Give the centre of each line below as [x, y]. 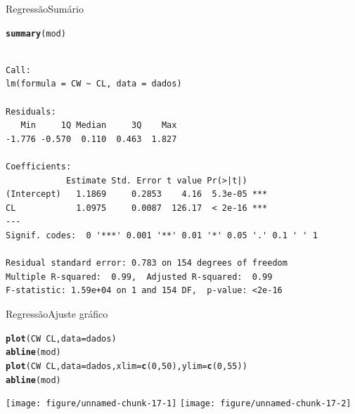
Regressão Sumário [45, 8]
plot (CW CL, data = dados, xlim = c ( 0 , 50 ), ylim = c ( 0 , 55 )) [127, 366]
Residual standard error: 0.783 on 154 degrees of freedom [147, 263]
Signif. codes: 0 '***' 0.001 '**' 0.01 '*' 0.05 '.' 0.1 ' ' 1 [162, 235]
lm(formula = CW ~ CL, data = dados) [94, 84]
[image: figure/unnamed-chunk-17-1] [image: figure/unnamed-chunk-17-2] [179, 404]
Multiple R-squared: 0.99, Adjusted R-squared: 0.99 [139, 277]
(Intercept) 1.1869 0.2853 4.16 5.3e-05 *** [137, 194]
